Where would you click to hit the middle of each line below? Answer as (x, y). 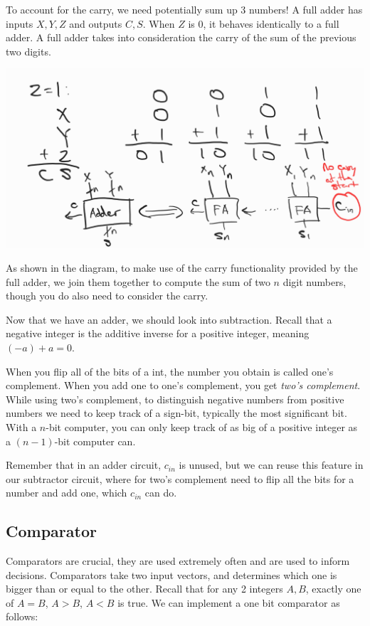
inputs (20, 23)
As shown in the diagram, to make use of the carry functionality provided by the (182, 267)
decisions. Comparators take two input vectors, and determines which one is (171, 574)
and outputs (96, 23)
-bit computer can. (95, 441)
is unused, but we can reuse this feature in (271, 465)
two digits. (28, 51)
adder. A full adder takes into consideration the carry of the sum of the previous (181, 37)
